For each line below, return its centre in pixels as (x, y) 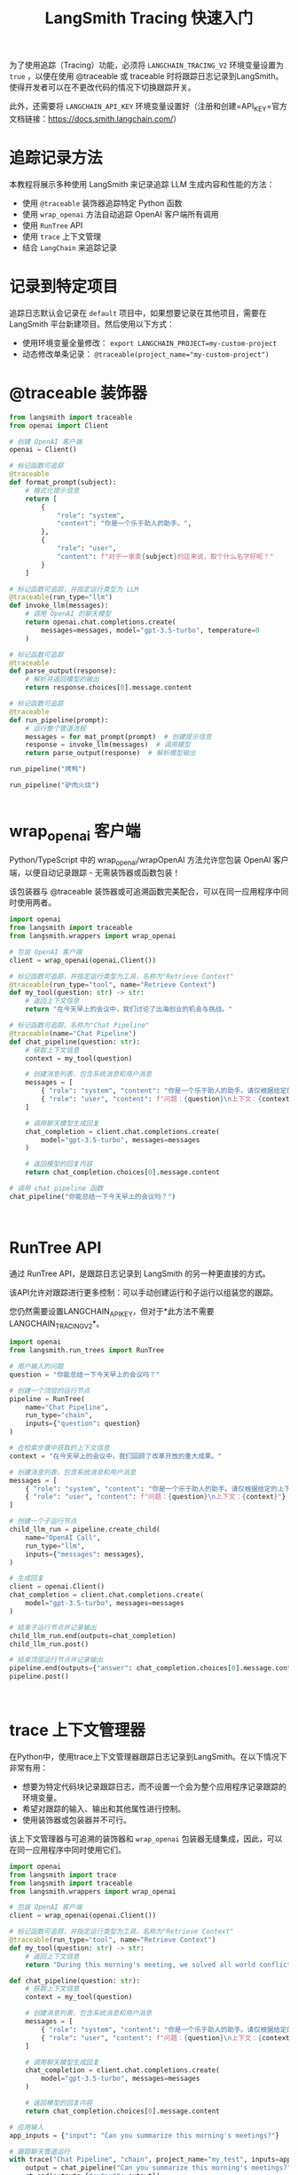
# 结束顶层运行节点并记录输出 (56, 1660)
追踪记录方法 (56, 158)
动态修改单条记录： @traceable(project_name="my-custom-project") (145, 354)
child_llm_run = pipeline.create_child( (85, 1530)
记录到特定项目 (64, 287)
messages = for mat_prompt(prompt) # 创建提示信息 (118, 737)
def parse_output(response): (63, 671)
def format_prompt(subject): (63, 483)
